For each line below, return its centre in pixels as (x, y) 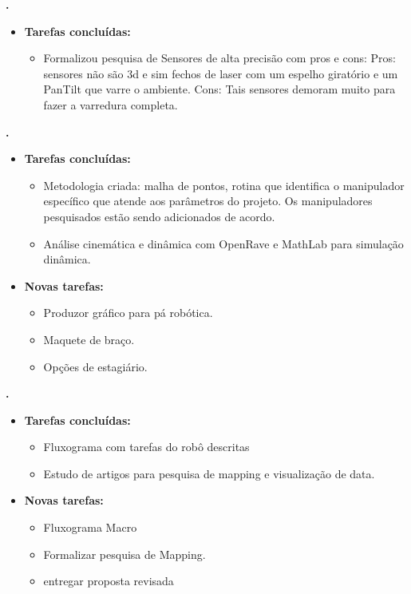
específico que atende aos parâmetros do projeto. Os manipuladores (208, 201)
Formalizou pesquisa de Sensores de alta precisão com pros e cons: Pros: (219, 58)
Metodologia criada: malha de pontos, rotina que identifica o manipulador (224, 185)
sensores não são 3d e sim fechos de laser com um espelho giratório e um (221, 73)
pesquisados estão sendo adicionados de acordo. (159, 216)
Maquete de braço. (89, 339)
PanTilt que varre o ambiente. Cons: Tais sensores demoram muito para (219, 89)
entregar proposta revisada (109, 581)
